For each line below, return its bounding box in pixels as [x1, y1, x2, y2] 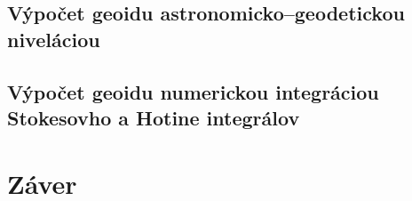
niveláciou [7, 25, 100, 52]
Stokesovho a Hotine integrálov [7, 103, 300, 131]
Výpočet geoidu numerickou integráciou [7, 77, 379, 105]
